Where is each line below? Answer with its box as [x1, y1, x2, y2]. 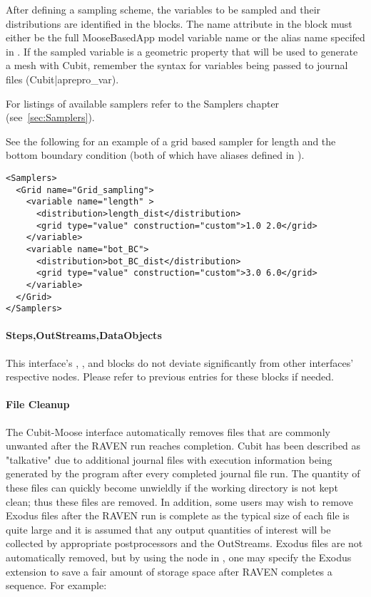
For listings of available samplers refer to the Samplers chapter [6, 95, 280, 110]
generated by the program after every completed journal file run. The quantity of [6, 466, 360, 481]
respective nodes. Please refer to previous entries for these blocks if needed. [6, 369, 334, 384]
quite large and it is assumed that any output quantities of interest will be [6, 521, 331, 536]
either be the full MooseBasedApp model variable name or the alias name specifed [6, 30, 365, 45]
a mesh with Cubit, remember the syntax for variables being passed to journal [6, 58, 348, 73]
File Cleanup [6, 397, 70, 412]
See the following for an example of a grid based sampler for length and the [6, 133, 336, 148]
